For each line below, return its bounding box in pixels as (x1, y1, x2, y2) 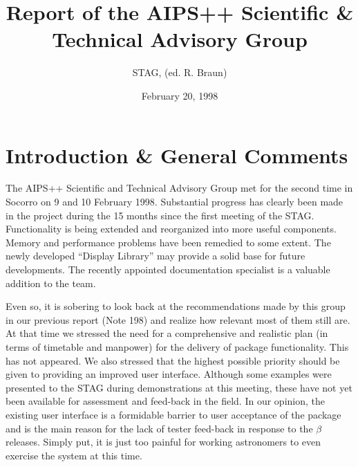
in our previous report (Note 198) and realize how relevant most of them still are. (6, 312, 350, 327)
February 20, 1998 (141, 88, 218, 102)
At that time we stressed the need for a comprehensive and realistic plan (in (6, 326, 328, 340)
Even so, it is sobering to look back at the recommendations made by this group (6, 299, 346, 313)
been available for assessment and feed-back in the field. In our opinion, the (6, 394, 325, 408)
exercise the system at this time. (6, 448, 142, 462)
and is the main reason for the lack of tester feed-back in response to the (6, 421, 313, 435)
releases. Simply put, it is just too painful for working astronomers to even (6, 434, 321, 449)
